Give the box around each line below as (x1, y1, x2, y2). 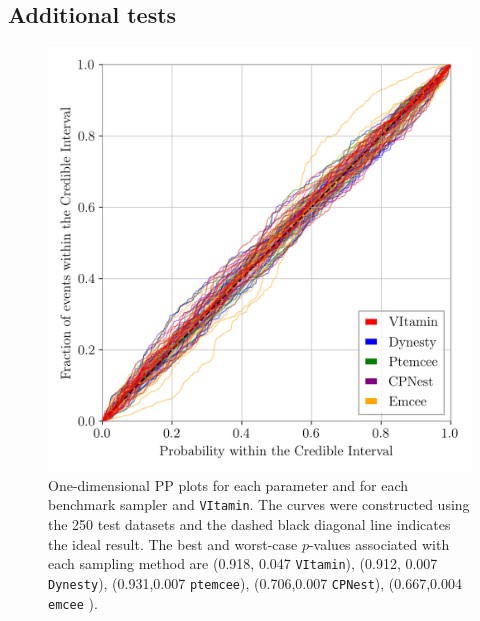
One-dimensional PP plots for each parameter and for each (48, 474, 409, 495)
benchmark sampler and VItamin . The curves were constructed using (48, 494, 470, 515)
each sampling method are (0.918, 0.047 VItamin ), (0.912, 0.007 (48, 553, 438, 574)
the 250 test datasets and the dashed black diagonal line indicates (48, 514, 451, 535)
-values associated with (308, 533, 450, 554)
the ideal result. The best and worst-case (48, 533, 298, 554)
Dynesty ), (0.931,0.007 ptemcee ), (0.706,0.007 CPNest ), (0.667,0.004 (48, 572, 462, 593)
